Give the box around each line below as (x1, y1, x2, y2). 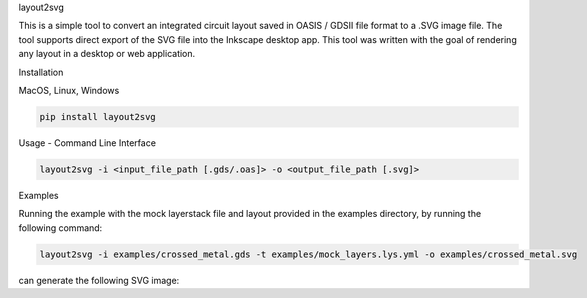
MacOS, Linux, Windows (18, 84, 120, 96)
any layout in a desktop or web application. (18, 48, 196, 60)
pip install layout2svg (39, 111, 157, 122)
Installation (18, 66, 64, 78)
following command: (18, 221, 103, 234)
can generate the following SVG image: (18, 274, 180, 286)
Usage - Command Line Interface (18, 136, 157, 149)
